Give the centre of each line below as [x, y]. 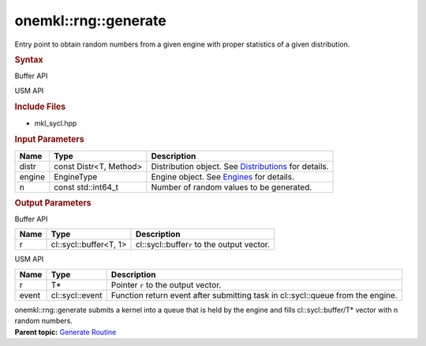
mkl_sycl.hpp [56, 123]
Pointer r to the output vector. [166, 284]
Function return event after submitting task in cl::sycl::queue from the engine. [254, 295]
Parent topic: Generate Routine [65, 332]
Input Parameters [49, 140]
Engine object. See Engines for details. [223, 176]
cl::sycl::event [77, 295]
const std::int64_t [86, 187]
